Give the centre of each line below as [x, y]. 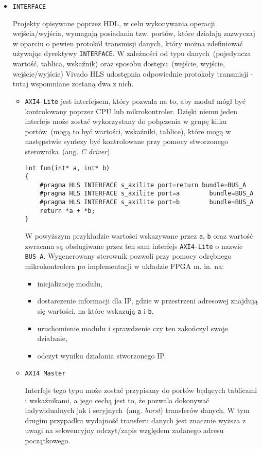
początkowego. [48, 440]
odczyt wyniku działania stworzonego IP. [102, 355]
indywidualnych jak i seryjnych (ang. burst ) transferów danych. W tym [137, 410]
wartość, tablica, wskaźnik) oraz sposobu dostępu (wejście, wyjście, [119, 64]
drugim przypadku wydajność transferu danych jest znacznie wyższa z [135, 420]
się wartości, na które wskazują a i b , [95, 310]
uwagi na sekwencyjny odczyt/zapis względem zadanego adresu [124, 430]
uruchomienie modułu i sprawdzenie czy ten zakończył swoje [133, 328]
